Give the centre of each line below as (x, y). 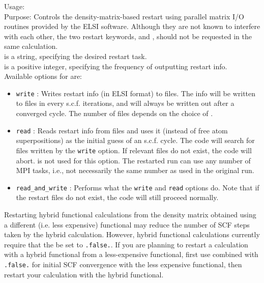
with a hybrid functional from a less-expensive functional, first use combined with (131, 254)
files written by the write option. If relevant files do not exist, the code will (134, 150)
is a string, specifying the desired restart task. (76, 56)
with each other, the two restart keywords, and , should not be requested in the (128, 36)
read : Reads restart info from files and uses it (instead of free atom (122, 130)
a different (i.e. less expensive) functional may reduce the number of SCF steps (127, 224)
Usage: (14, 6)
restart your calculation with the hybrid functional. (84, 274)
